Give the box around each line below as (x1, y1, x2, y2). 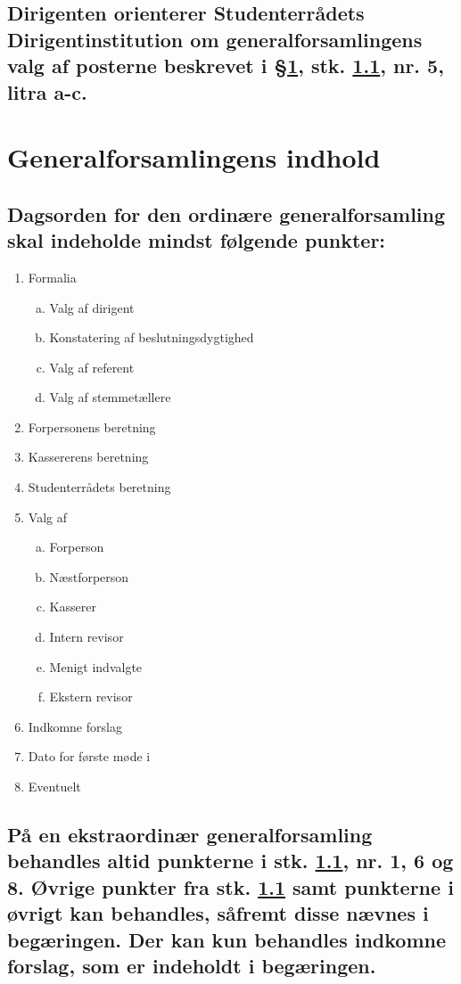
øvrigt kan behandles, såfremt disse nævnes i (7, 899, 429, 927)
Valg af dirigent (49, 298, 135, 316)
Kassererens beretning (28, 447, 149, 466)
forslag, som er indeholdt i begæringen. (7, 951, 376, 979)
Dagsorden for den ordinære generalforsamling (7, 200, 446, 227)
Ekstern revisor (49, 687, 133, 706)
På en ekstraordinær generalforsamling (7, 821, 373, 848)
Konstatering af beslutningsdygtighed (49, 328, 254, 347)
